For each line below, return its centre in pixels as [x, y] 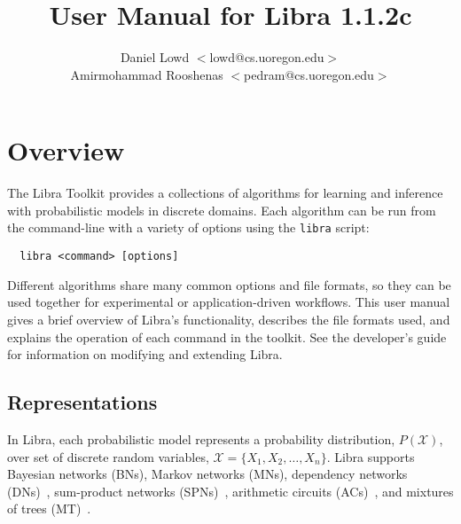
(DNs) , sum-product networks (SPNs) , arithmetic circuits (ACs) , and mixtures [230, 491]
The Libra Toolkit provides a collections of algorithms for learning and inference [225, 193]
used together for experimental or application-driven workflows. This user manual [229, 302]
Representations [82, 402]
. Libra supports [371, 456]
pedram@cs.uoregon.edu [309, 74]
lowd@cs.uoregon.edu [267, 57]
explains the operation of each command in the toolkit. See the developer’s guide [227, 336]
